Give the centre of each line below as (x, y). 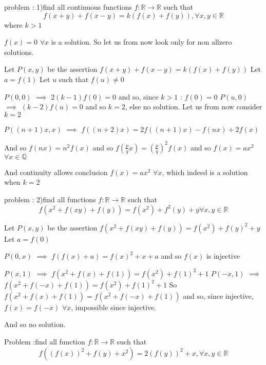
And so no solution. (35, 324)
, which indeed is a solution (205, 172)
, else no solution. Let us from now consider (194, 107)
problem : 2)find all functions (50, 199)
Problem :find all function (45, 341)
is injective (223, 256)
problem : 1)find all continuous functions (68, 7)
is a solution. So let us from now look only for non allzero (141, 42)
